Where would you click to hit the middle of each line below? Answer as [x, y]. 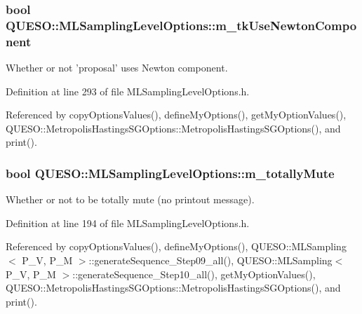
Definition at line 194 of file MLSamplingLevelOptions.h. [128, 223]
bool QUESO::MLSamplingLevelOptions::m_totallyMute [170, 173]
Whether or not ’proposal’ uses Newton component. [117, 68]
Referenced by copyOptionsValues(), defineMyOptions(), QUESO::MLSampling [176, 246]
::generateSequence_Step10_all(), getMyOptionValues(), [194, 274]
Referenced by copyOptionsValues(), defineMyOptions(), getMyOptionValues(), [176, 115]
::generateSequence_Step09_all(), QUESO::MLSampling [210, 260]
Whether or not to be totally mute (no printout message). [130, 199]
